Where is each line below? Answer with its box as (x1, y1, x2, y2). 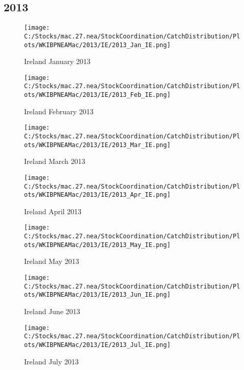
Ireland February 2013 (24, 106, 94, 116)
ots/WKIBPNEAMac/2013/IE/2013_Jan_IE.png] (24, 41, 171, 49)
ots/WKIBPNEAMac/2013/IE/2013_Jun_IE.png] (24, 291, 171, 299)
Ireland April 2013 (24, 205, 82, 216)
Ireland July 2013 (24, 356, 79, 366)
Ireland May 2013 (24, 256, 79, 266)
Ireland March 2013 (24, 156, 85, 167)
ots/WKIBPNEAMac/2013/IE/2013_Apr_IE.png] (24, 191, 171, 199)
